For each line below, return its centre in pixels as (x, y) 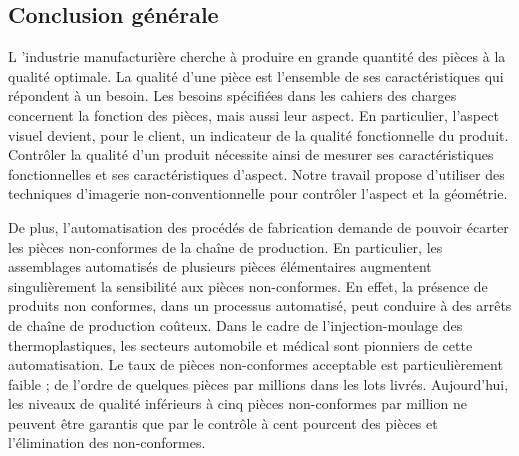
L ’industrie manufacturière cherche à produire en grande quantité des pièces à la (257, 56)
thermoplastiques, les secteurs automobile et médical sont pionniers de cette (240, 344)
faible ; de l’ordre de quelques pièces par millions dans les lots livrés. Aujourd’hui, (258, 383)
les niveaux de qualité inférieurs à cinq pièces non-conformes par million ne (237, 403)
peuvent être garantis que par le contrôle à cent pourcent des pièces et (223, 422)
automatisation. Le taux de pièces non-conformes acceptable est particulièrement (255, 364)
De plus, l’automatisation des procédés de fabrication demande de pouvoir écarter (258, 226)
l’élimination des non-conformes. (107, 442)
